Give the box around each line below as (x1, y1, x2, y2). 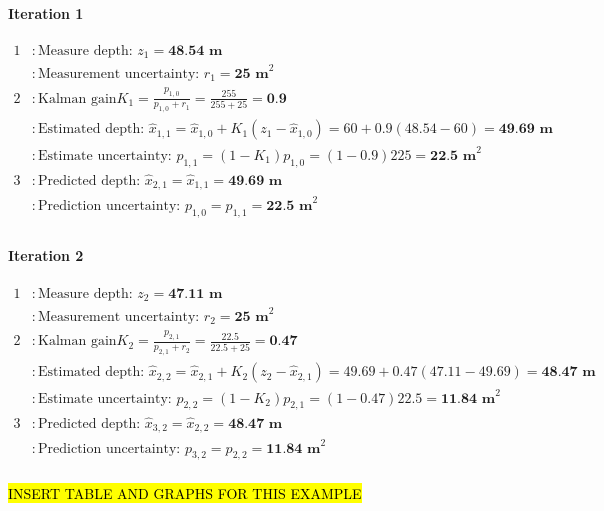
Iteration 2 (8, 245, 84, 266)
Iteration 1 (8, 2, 84, 23)
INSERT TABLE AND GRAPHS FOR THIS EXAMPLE (8, 482, 362, 503)
